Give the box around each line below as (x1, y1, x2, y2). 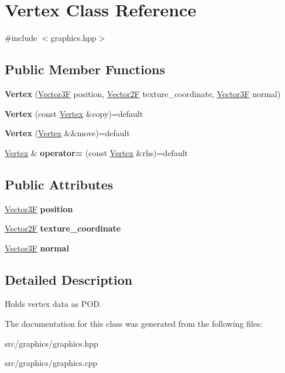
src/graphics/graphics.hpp (5, 337, 98, 349)
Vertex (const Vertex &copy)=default (5, 107, 143, 119)
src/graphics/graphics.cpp (5, 357, 98, 369)
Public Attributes (5, 175, 114, 193)
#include (5, 32, 37, 44)
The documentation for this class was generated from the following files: (5, 317, 263, 330)
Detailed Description (5, 270, 133, 288)
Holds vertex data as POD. (5, 298, 102, 310)
